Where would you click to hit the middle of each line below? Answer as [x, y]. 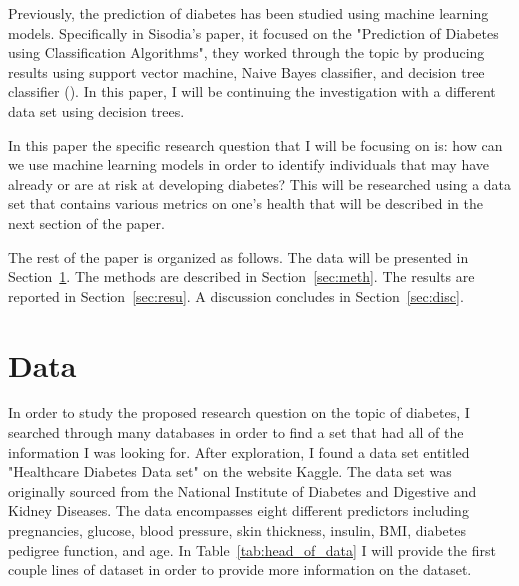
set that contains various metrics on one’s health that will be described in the [246, 203]
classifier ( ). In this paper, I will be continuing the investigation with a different [252, 91]
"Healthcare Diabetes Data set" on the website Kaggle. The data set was [230, 471]
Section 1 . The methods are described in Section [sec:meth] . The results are [241, 276]
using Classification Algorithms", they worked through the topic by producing [246, 52]
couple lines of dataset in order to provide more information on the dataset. [240, 569]
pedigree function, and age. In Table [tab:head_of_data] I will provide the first [252, 549]
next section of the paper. [86, 222]
